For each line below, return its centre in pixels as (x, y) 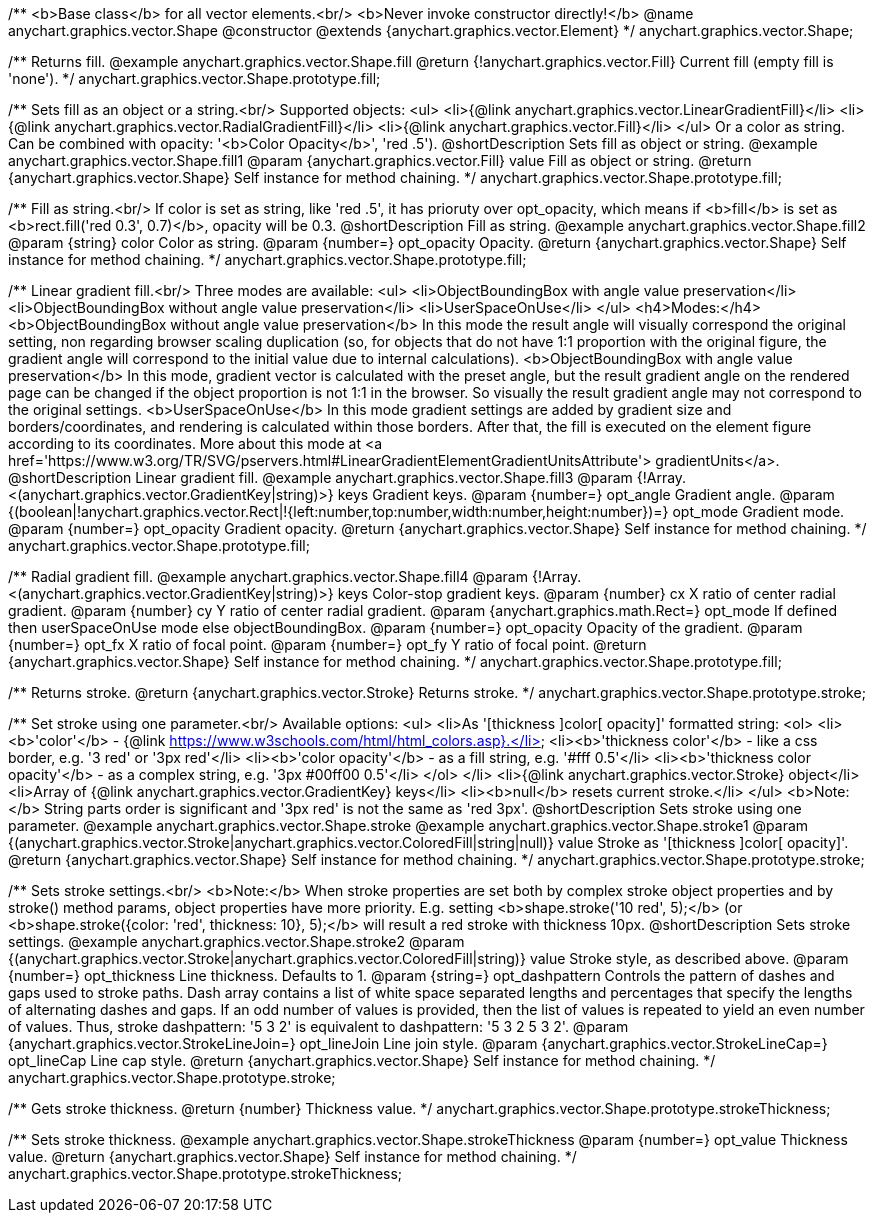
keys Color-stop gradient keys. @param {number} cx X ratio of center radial (586, 593)
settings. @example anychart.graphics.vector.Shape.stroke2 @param (236, 941)
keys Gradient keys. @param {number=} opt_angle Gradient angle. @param (586, 494)
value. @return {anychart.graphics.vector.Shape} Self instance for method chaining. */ (292, 1156)
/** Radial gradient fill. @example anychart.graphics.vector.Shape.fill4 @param (268, 576)
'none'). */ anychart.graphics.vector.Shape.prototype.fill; (194, 78)
